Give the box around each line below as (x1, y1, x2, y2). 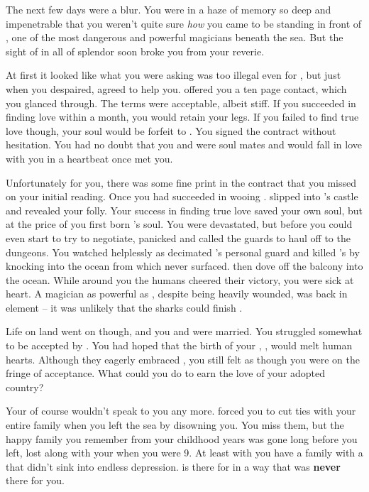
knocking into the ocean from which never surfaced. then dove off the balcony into (6, 258, 363, 273)
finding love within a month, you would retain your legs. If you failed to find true (6, 109, 359, 124)
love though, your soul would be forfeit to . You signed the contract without (6, 123, 336, 138)
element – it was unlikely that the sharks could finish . (6, 300, 243, 315)
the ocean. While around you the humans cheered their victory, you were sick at (6, 272, 354, 287)
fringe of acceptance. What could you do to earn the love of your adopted (6, 366, 326, 381)
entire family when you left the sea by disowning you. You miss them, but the (6, 417, 344, 432)
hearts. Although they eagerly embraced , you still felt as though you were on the (6, 351, 360, 366)
